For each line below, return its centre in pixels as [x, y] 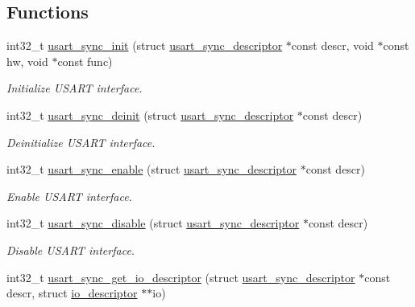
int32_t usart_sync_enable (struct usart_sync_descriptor [152, 169]
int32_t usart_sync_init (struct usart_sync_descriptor [145, 45]
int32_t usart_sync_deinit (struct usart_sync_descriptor [150, 115]
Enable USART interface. [69, 196]
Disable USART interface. [71, 250]
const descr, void [332, 45]
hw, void [27, 61]
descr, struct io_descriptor [72, 293]
